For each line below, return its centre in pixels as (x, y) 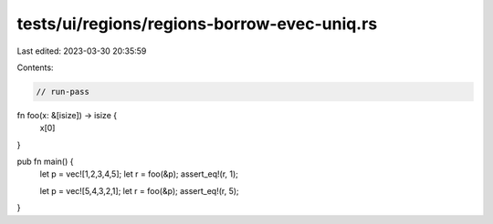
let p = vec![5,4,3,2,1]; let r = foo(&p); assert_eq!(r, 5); (139, 190)
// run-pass (63, 92)
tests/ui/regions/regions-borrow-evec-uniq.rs (197, 24)
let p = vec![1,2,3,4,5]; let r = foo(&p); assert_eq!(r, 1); (139, 174)
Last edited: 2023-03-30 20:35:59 (82, 51)
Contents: (35, 67)
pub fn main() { (45, 162)
